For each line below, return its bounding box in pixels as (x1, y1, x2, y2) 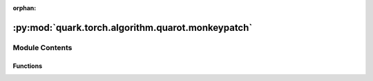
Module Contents (12, 43, 73, 52)
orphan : (12, 4, 37, 12)
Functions (12, 62, 43, 70)
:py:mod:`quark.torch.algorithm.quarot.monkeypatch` (12, 21, 253, 34)
